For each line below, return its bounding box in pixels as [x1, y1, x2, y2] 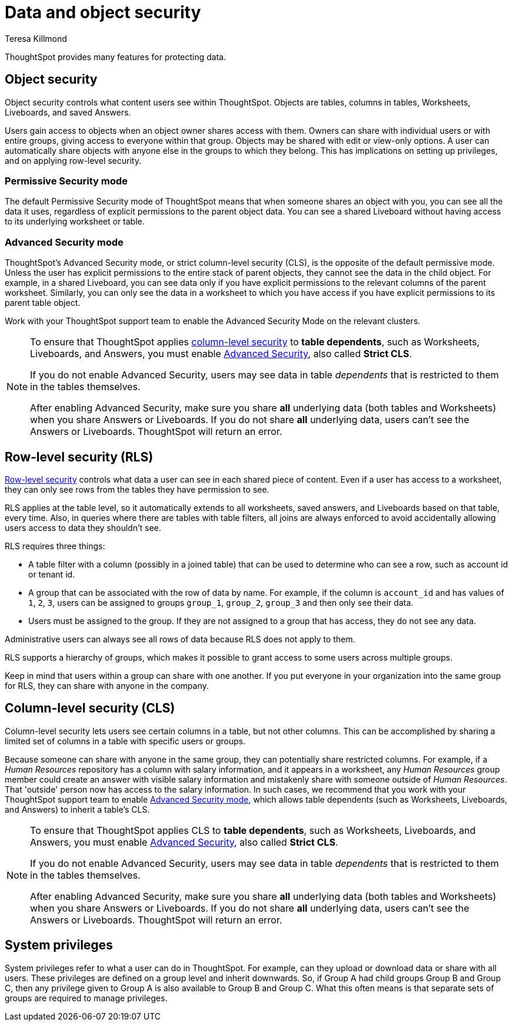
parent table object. [5, 298, 81, 308]
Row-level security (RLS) [5, 449, 154, 464]
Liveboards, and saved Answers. [5, 107, 131, 117]
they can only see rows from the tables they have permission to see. [5, 484, 270, 494]
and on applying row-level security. [5, 155, 141, 166]
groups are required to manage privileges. [5, 992, 168, 1003]
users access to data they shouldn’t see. [5, 522, 161, 533]
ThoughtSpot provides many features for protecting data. [5, 51, 226, 62]
